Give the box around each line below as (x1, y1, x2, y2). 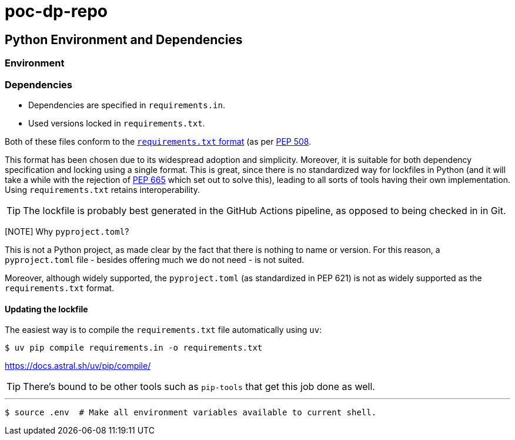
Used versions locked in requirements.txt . (28, 118, 205, 128)
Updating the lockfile (5, 304, 88, 314)
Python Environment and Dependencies (5, 32, 243, 47)
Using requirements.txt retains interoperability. (5, 184, 200, 195)
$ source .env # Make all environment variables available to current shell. (5, 408, 377, 418)
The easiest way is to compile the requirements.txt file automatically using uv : (5, 325, 322, 335)
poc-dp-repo (5, 1, 108, 21)
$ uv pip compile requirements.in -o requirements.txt (5, 343, 263, 353)
